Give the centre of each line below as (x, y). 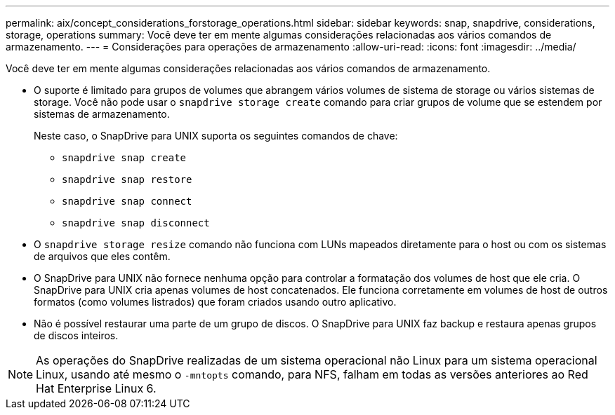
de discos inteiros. (76, 335)
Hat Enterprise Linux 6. (96, 388)
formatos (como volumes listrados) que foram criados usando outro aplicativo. (215, 302)
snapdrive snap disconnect (136, 223)
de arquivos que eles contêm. (102, 256)
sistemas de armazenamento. (102, 114)
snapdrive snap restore (127, 179)
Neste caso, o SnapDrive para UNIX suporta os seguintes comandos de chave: (216, 136)
